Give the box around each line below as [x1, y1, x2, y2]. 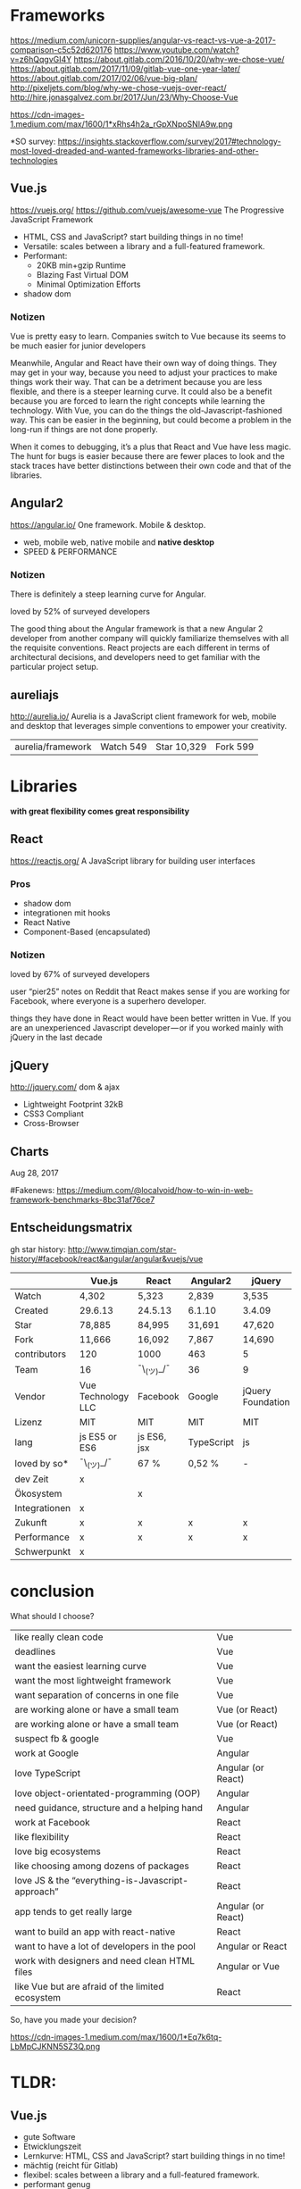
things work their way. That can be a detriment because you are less [10, 377, 263, 388]
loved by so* [14, 1458, 70, 1470]
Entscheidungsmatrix [10, 1220, 133, 1235]
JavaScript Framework [10, 213, 94, 224]
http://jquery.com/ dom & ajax [10, 1082, 120, 1092]
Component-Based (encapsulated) [22, 926, 151, 938]
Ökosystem [14, 1488, 63, 1500]
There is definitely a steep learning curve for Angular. [10, 589, 206, 599]
